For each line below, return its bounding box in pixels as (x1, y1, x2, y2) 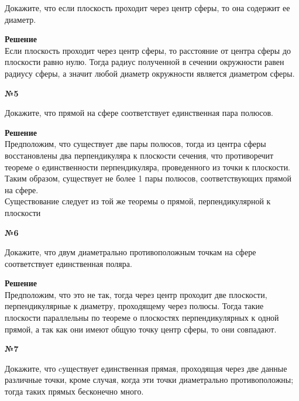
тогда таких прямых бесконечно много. (5, 385, 144, 397)
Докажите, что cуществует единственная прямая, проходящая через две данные (5, 362, 287, 374)
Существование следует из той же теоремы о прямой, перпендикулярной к (5, 195, 271, 207)
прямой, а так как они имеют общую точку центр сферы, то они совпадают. (5, 323, 277, 335)
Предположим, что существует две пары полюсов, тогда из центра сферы (5, 138, 266, 150)
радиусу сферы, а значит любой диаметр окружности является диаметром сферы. (5, 67, 295, 79)
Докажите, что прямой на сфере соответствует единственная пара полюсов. (5, 107, 273, 119)
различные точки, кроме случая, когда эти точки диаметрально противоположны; (5, 373, 294, 386)
